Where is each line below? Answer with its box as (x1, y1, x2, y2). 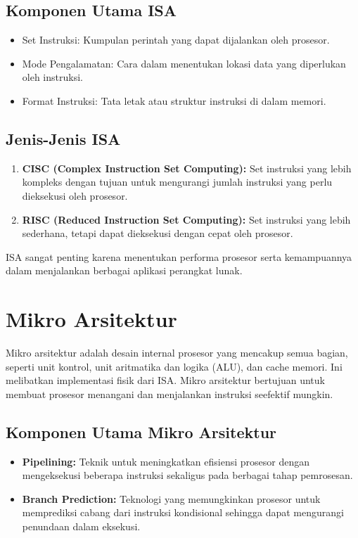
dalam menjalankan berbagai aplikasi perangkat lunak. (6, 263, 243, 278)
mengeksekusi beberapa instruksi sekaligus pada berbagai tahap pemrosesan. (22, 468, 353, 482)
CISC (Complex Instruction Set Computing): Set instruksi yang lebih (22, 160, 352, 175)
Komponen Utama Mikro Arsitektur (6, 421, 277, 442)
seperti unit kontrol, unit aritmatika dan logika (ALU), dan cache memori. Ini (6, 359, 343, 373)
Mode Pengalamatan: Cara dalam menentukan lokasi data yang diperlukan (22, 56, 346, 70)
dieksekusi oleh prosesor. (22, 188, 128, 203)
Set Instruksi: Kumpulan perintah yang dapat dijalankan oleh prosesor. (22, 32, 330, 47)
